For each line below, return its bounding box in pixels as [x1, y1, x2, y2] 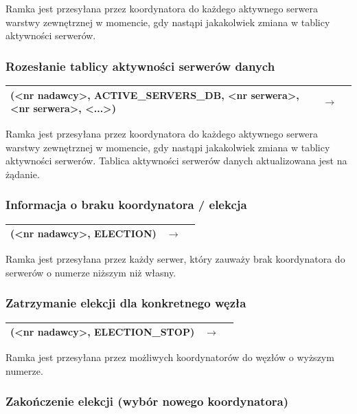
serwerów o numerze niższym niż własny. [5, 265, 176, 279]
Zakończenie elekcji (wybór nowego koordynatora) [5, 393, 289, 410]
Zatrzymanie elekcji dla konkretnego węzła [5, 294, 246, 312]
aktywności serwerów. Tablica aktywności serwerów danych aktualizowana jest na [5, 153, 347, 168]
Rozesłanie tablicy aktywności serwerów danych [5, 57, 275, 74]
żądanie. [5, 166, 40, 181]
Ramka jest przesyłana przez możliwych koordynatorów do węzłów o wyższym [5, 350, 334, 364]
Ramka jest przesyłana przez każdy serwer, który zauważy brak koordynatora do [5, 252, 345, 266]
